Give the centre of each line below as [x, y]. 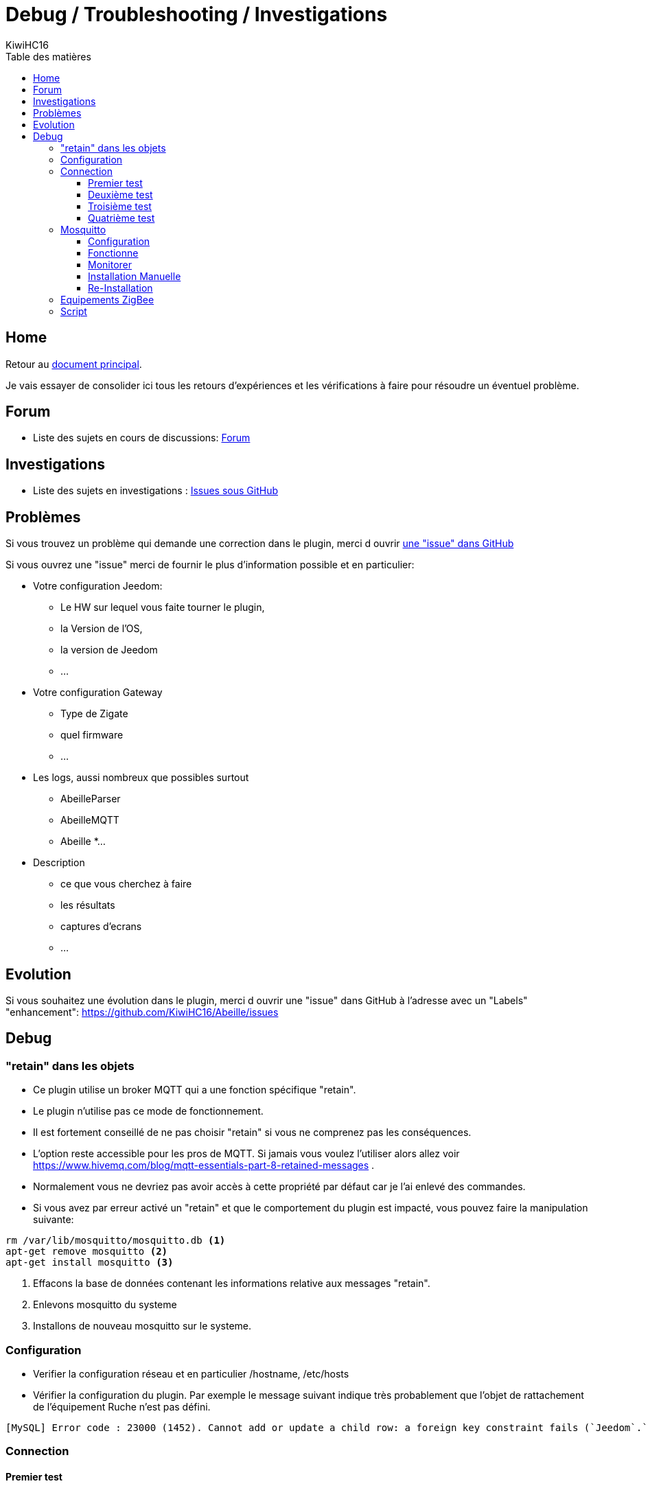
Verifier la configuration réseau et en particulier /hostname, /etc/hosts [191, 1373]
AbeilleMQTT [90, 820]
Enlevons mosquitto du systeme [105, 1305]
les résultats [88, 905]
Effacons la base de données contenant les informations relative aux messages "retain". [232, 1284]
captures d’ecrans [101, 927]
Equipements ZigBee [107, 299]
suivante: [54, 1220]
